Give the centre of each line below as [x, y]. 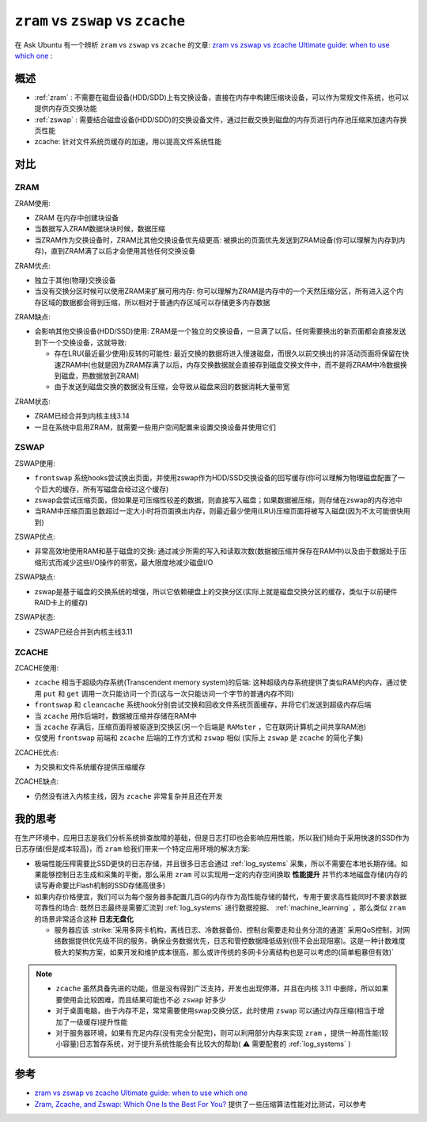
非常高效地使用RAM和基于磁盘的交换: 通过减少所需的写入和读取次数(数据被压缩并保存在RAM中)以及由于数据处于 [217, 551]
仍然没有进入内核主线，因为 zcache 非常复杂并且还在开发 [128, 796]
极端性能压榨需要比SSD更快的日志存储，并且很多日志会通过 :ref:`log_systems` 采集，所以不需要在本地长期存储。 [218, 863]
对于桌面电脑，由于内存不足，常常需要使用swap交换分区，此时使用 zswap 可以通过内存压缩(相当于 [217, 1011]
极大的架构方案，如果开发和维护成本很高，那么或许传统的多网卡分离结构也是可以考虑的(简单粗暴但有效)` [224, 952]
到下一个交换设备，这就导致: [81, 342]
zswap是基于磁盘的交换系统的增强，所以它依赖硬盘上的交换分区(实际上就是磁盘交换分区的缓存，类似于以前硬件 [216, 591]
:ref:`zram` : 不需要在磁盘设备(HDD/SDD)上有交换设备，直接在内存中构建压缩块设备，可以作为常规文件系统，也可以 [222, 97]
